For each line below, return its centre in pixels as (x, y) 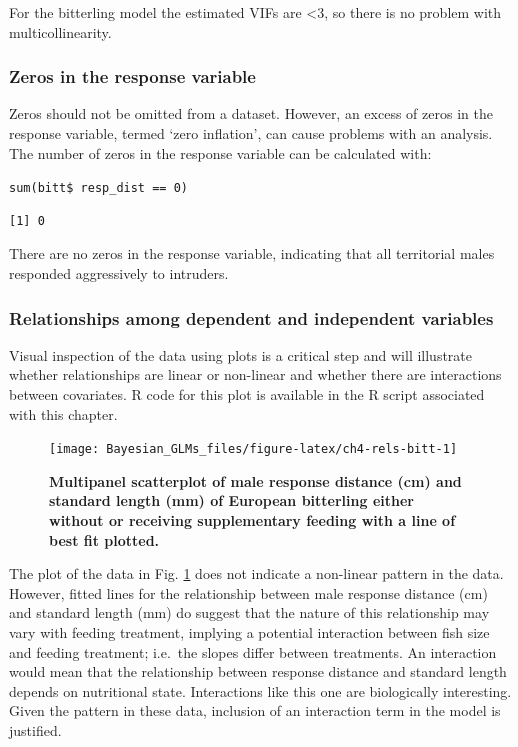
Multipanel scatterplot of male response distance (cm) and (255, 480)
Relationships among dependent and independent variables (251, 317)
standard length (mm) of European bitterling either (231, 500)
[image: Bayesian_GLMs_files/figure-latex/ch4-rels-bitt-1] (253, 449)
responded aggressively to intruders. (119, 273)
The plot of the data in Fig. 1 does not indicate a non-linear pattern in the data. (256, 573)
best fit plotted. (104, 539)
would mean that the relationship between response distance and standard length (258, 671)
